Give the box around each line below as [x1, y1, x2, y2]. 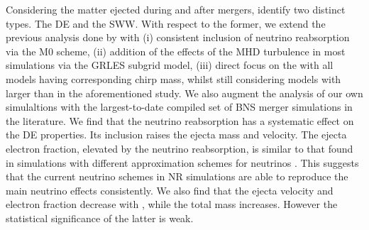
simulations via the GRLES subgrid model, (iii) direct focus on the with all [6, 57, 334, 72]
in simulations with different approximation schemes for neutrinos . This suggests [6, 155, 359, 170]
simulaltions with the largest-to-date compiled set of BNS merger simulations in [6, 99, 353, 114]
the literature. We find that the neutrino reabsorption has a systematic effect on [6, 113, 354, 128]
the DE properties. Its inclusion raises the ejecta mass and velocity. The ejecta [6, 127, 347, 142]
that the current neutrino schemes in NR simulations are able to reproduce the [6, 169, 348, 184]
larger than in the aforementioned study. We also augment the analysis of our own [6, 85, 363, 100]
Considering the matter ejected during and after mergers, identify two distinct [6, 2, 346, 16]
